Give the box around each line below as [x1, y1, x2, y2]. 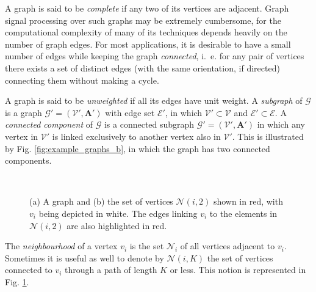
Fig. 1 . [5, 275, 29, 288]
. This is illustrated [232, 130, 304, 142]
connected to [5, 263, 52, 276]
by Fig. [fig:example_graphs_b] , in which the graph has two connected [5, 142, 270, 155]
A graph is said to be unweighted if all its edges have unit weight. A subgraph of [5, 94, 303, 107]
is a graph [5, 106, 42, 119]
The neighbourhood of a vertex [5, 239, 118, 252]
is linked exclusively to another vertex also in [52, 130, 221, 142]
